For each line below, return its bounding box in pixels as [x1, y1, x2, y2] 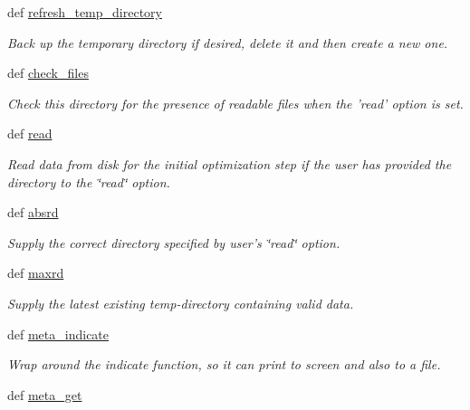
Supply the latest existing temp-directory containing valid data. [7, 293, 354, 312]
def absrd [7, 203, 59, 222]
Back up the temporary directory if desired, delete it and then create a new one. [7, 33, 448, 52]
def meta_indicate [7, 324, 110, 343]
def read [7, 124, 53, 143]
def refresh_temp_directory [7, 3, 162, 21]
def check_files [7, 63, 89, 82]
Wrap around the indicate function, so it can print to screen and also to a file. [7, 355, 441, 374]
